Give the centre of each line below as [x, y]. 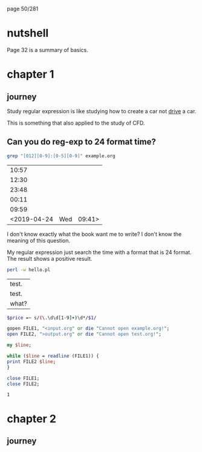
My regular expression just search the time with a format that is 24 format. [99, 252]
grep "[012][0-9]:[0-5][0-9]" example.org [61, 156]
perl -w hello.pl [29, 270]
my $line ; [19, 345]
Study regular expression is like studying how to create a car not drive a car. [102, 111]
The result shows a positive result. [50, 258]
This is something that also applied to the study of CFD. [76, 123]
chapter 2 [32, 418]
